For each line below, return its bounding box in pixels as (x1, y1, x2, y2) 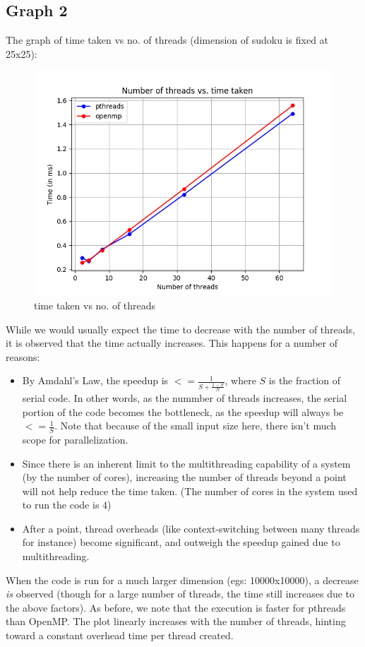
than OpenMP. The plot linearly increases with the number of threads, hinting (6, 614, 346, 629)
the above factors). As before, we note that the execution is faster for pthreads (6, 600, 346, 615)
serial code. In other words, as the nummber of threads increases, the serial (22, 390, 347, 405)
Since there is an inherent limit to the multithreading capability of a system (22, 456, 351, 470)
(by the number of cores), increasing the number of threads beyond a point (22, 470, 347, 485)
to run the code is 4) (22, 497, 112, 512)
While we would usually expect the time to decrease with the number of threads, (6, 321, 355, 336)
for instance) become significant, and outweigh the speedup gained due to (22, 535, 340, 550)
